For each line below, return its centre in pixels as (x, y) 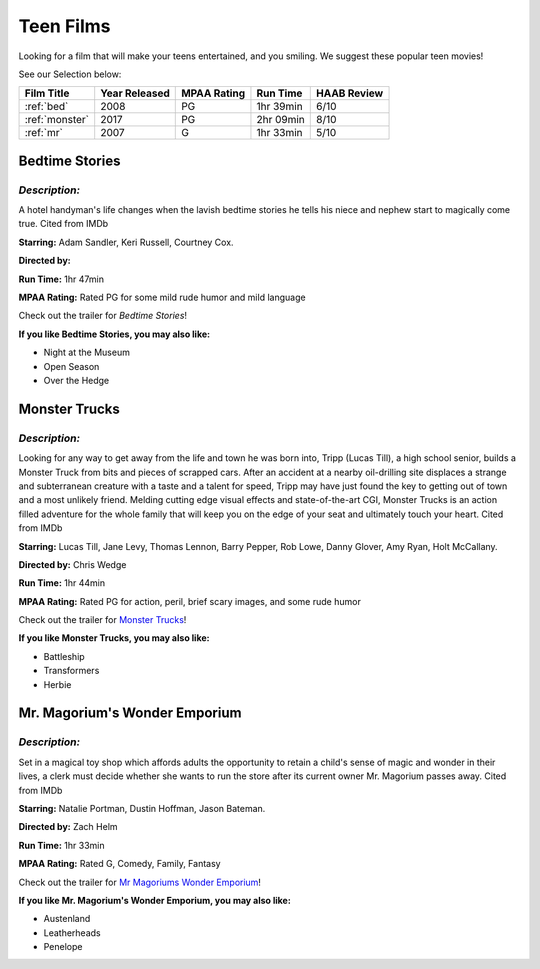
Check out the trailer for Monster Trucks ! (102, 620)
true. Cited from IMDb (63, 224)
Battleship (64, 656)
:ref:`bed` (46, 107)
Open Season (71, 366)
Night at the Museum (86, 352)
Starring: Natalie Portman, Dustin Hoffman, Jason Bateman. (142, 808)
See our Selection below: (70, 74)
